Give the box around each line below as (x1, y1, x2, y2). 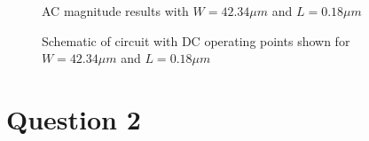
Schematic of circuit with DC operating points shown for (42, 31, 350, 50)
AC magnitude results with (42, 2, 189, 20)
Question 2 (6, 100, 141, 137)
